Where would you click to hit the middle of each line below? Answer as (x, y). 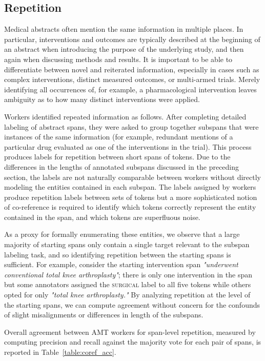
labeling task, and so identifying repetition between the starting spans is (118, 254)
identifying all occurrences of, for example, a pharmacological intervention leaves (130, 89)
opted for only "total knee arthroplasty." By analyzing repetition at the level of (127, 295)
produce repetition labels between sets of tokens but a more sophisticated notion (131, 197)
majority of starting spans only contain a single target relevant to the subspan (127, 244)
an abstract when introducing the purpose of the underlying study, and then (124, 49)
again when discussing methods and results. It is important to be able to (118, 59)
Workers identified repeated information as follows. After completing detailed (125, 116)
